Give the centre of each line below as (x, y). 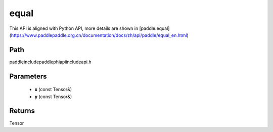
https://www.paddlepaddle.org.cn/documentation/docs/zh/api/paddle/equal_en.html (99, 35)
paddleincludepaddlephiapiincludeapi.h (50, 62)
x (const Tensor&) (53, 90)
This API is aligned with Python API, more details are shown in (74, 28)
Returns (22, 111)
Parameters (28, 76)
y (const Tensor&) (53, 97)
